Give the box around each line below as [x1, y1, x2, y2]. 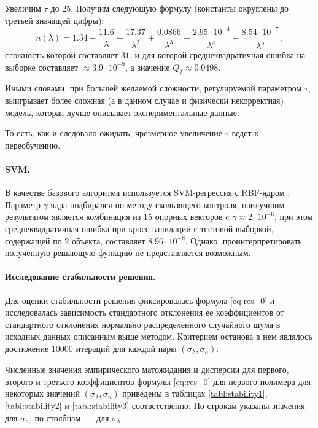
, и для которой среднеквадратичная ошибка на [129, 49, 306, 61]
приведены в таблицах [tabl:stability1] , [122, 387, 268, 400]
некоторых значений [5, 387, 80, 400]
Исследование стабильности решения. [5, 270, 156, 283]
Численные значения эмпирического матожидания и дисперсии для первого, [5, 362, 289, 375]
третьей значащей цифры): [5, 14, 104, 26]
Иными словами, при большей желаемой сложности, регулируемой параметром [5, 82, 302, 95]
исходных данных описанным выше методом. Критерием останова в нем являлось [5, 330, 312, 343]
